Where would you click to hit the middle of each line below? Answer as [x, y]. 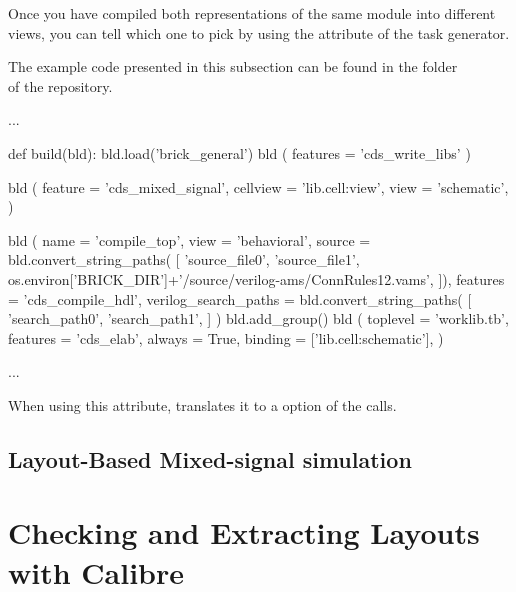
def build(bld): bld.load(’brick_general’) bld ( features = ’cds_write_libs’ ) [239, 152]
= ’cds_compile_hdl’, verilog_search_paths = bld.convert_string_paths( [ [240, 298]
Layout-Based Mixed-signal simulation [210, 458]
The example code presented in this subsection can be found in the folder [233, 66]
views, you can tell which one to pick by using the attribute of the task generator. [259, 32]
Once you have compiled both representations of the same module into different [252, 13]
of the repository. [60, 85]
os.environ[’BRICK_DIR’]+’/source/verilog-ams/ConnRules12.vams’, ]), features [256, 278]
